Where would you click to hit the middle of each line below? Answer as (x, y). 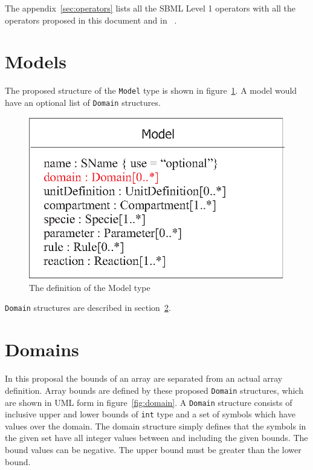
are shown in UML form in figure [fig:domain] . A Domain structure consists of (149, 402)
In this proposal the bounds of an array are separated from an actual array (144, 378)
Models (36, 61)
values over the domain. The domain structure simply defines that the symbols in (156, 426)
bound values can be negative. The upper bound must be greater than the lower (153, 449)
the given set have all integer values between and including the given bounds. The (156, 438)
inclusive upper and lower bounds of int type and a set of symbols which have (150, 414)
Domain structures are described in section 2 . (88, 308)
